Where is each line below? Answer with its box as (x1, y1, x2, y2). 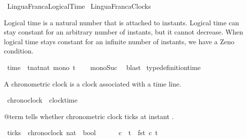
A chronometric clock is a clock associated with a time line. (4, 78, 181, 88)
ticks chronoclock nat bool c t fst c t (7, 127, 158, 138)
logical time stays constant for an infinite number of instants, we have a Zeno (4, 36, 234, 46)
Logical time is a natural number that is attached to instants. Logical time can (4, 17, 239, 27)
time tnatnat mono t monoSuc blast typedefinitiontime (7, 62, 201, 72)
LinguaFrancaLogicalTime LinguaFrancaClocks (7, 1, 151, 11)
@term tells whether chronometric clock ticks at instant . (4, 111, 174, 121)
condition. (4, 46, 34, 56)
